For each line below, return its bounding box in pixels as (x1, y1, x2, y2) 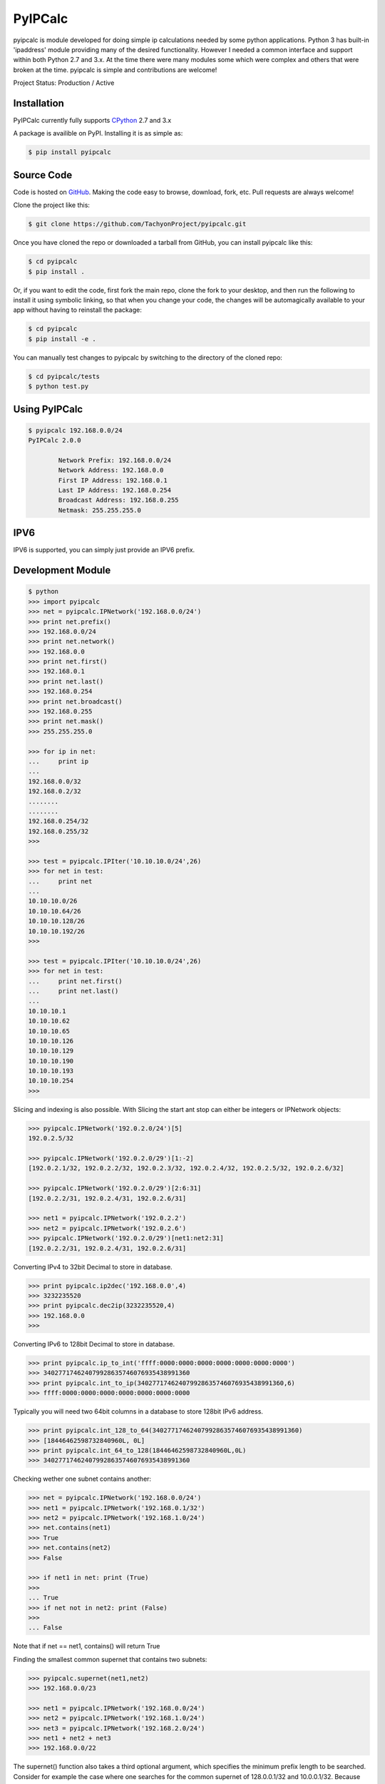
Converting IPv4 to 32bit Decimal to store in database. (13, 1262, 173, 1271)
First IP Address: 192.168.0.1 (58, 476, 168, 485)
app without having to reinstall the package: (13, 305, 142, 314)
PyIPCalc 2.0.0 (28, 436, 81, 445)
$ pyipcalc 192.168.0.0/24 (28, 426, 123, 435)
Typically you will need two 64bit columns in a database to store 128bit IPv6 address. (13, 1407, 264, 1416)
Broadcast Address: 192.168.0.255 (58, 496, 179, 505)
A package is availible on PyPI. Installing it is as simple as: (13, 129, 183, 138)
